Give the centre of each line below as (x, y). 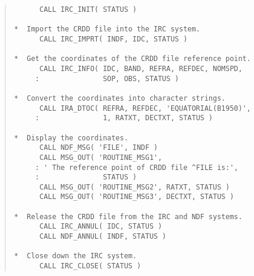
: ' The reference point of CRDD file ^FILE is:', (137, 167)
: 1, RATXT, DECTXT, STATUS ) (124, 118)
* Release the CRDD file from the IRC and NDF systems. (128, 216)
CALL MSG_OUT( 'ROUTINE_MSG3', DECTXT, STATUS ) (137, 197)
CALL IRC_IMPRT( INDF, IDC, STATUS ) (113, 39)
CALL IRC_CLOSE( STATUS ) (90, 266)
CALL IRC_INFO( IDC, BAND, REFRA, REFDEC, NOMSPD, (141, 68)
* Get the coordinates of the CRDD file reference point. (132, 59)
